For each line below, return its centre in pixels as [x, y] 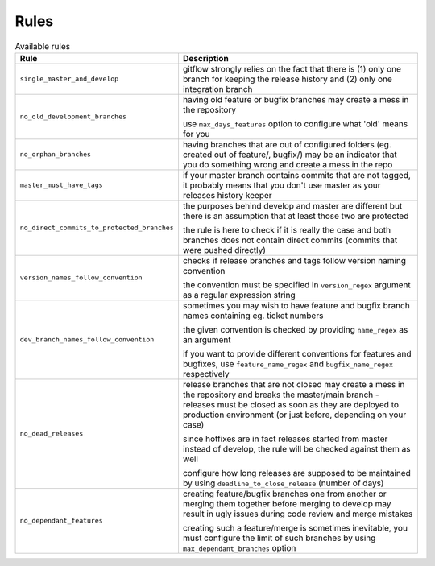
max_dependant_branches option [239, 547]
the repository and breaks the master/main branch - [281, 395]
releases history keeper [228, 195]
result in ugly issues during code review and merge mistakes [298, 514]
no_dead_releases [52, 434]
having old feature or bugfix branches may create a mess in [296, 99]
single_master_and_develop [69, 79]
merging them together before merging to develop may [287, 503]
